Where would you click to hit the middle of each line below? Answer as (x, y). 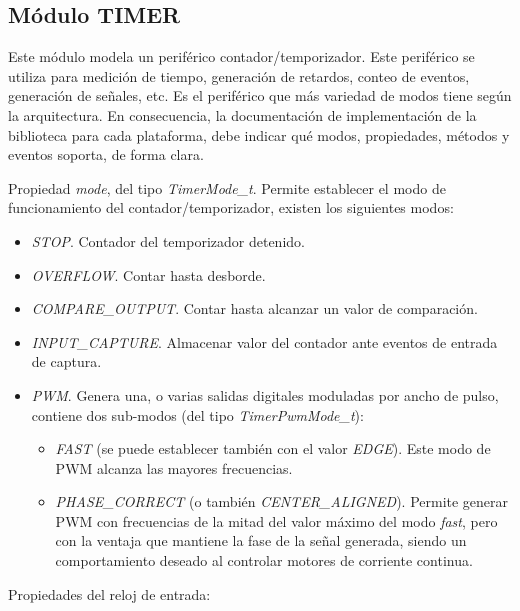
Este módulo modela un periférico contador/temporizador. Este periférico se (241, 56)
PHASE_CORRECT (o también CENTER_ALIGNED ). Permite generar (282, 501)
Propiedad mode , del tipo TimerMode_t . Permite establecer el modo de (227, 187)
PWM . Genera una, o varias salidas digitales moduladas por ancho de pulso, (265, 394)
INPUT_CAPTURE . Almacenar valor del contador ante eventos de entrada (264, 341)
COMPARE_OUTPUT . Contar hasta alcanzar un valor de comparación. (254, 308)
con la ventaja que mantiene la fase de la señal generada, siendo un (261, 540)
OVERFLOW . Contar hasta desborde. (148, 274)
